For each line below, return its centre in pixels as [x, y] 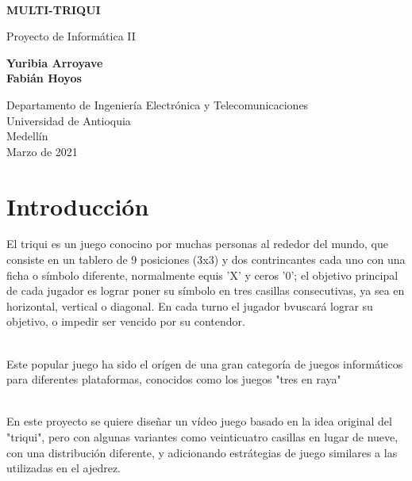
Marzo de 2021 [42, 151]
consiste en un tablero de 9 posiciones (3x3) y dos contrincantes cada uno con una [206, 260]
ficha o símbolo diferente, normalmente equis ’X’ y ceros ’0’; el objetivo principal [202, 275]
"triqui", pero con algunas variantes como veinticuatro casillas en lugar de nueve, [202, 437]
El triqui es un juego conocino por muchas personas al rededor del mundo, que [197, 244]
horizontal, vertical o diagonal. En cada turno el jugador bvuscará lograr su [190, 305]
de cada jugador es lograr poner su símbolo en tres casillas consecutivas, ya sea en [206, 290]
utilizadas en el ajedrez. [64, 468]
